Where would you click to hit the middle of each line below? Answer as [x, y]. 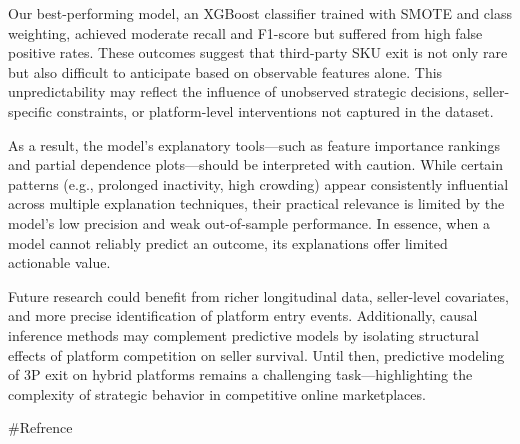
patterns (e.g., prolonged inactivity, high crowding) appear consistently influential [258, 183]
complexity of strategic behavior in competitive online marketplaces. [217, 393]
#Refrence [40, 427]
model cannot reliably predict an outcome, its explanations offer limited [228, 242]
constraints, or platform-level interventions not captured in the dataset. [275, 110]
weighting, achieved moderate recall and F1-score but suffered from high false [245, 32]
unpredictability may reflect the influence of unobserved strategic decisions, [238, 91]
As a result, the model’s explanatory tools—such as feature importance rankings [254, 144]
